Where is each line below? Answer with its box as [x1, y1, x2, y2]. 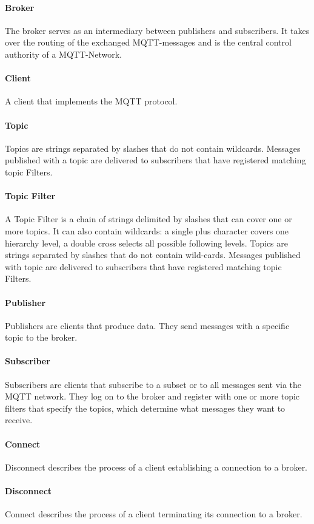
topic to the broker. [5, 331, 78, 344]
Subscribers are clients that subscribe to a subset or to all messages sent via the [5, 378, 302, 390]
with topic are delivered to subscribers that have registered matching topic [5, 260, 282, 273]
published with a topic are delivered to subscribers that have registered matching [5, 154, 306, 166]
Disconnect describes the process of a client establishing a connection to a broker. [5, 460, 308, 473]
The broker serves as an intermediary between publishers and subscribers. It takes [5, 24, 310, 36]
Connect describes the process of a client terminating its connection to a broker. [5, 508, 302, 520]
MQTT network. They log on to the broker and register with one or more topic [5, 390, 300, 403]
